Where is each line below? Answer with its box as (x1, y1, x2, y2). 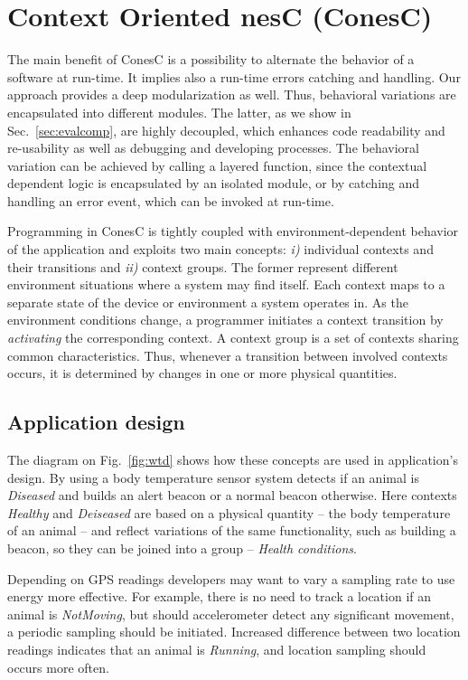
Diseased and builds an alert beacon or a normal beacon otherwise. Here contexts (7, 486, 457, 505)
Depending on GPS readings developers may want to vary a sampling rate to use (7, 569, 455, 588)
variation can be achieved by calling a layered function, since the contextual (7, 156, 427, 175)
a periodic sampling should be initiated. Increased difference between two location (7, 622, 461, 641)
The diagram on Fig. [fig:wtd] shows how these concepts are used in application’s (7, 450, 458, 469)
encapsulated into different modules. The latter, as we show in (7, 102, 351, 121)
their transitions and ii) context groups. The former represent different (7, 257, 398, 276)
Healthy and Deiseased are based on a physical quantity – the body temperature (7, 503, 451, 522)
